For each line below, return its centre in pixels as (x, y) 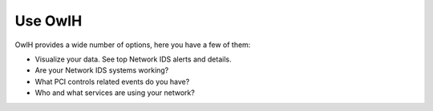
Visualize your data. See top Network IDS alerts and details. (133, 59)
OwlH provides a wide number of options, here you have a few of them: (133, 45)
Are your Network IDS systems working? (102, 70)
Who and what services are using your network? (115, 93)
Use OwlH (49, 21)
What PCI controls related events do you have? (112, 81)
